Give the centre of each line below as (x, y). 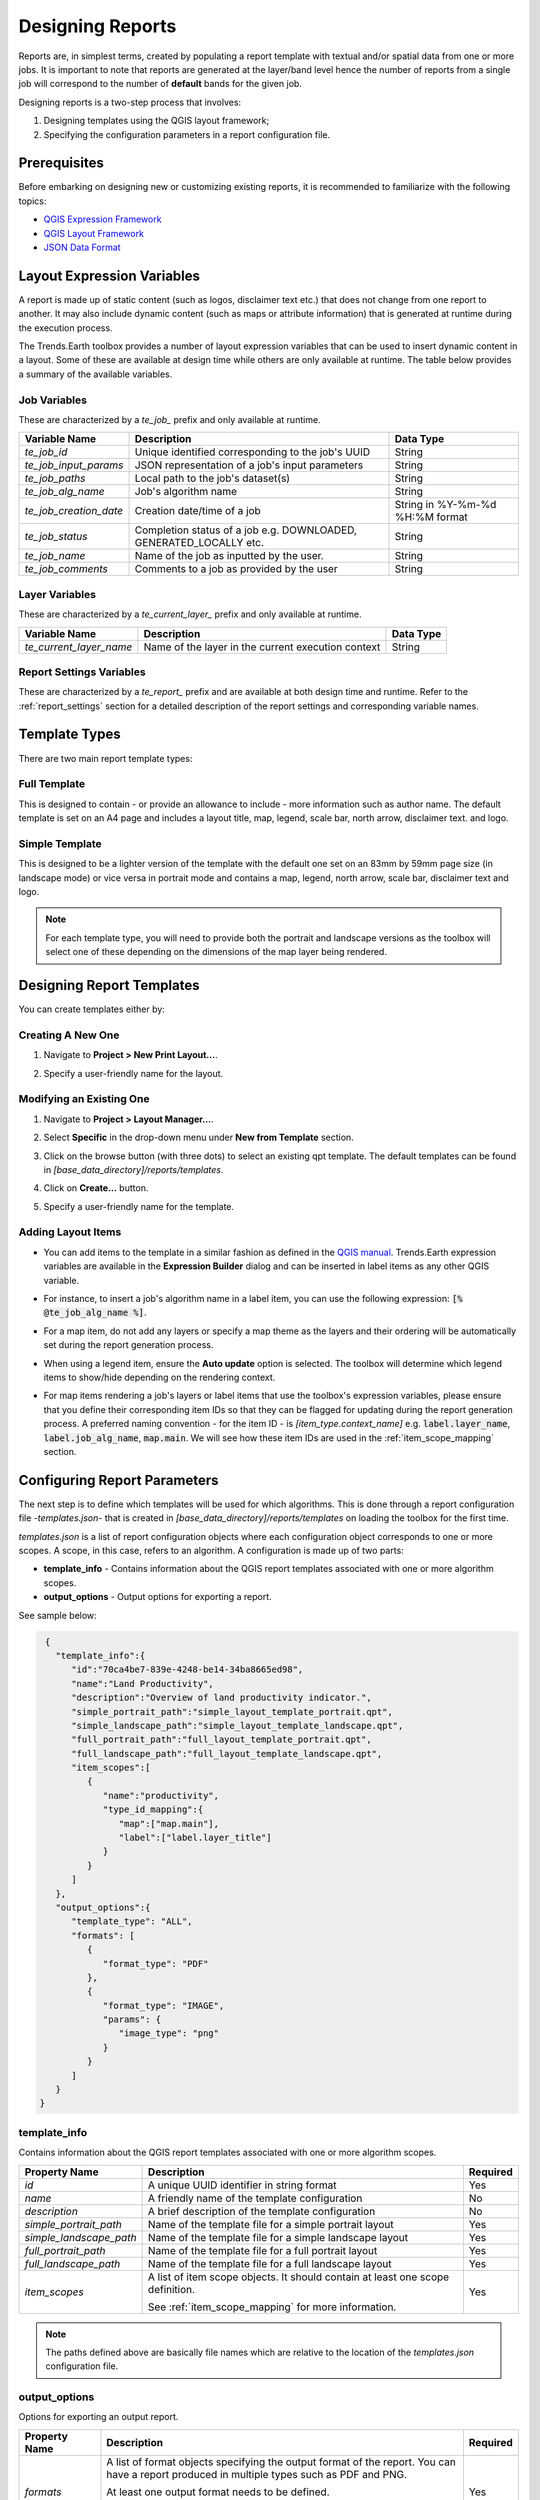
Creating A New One (69, 1035)
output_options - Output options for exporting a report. (157, 1597)
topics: (32, 201)
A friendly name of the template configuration (255, 2198)
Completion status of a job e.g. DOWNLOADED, (245, 530)
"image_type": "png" (169, 2033)
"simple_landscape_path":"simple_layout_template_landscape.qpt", (237, 1725)
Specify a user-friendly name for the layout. (133, 1073)
